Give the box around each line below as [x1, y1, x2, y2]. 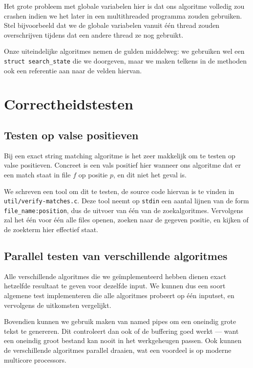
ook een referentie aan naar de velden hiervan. [4, 65, 142, 75]
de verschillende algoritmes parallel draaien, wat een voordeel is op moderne [4, 345, 232, 355]
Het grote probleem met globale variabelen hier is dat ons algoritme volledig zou [4, 1, 245, 11]
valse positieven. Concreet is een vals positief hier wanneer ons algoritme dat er [4, 160, 241, 170]
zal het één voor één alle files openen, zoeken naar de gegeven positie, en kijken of [4, 215, 249, 225]
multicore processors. [4, 354, 66, 365]
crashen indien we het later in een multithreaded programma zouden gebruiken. [4, 10, 242, 21]
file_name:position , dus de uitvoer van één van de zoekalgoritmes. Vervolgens [4, 205, 243, 215]
